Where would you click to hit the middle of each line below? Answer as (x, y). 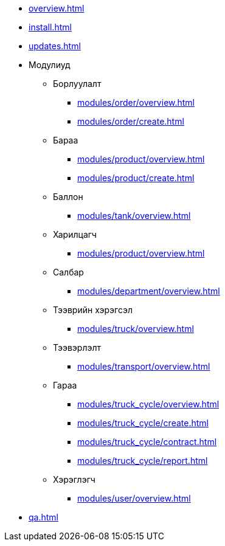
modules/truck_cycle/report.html (143, 461)
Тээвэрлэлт (77, 347)
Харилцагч (75, 234)
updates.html (55, 46)
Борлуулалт (77, 84)
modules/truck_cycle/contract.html (147, 442)
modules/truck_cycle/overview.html (148, 404)
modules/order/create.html (131, 121)
